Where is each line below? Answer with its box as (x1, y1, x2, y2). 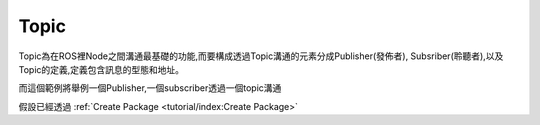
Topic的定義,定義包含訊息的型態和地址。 (18, 63, 185, 75)
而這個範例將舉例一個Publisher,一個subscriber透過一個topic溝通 (18, 82, 282, 94)
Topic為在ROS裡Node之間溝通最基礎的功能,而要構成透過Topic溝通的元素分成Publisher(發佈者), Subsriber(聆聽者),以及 (18, 50, 504, 62)
